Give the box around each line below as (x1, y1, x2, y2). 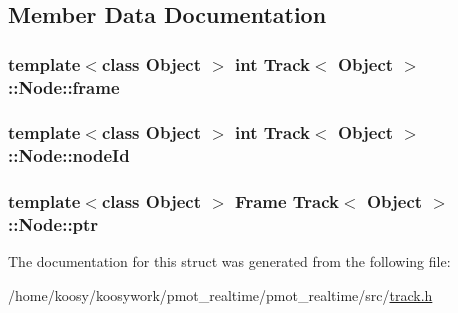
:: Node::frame (8, 74, 120, 99)
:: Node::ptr (8, 212, 99, 237)
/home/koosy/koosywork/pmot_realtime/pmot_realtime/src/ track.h (8, 285, 433, 306)
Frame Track (235, 189, 340, 214)
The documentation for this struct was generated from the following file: (8, 251, 451, 272)
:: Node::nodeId (8, 143, 130, 168)
